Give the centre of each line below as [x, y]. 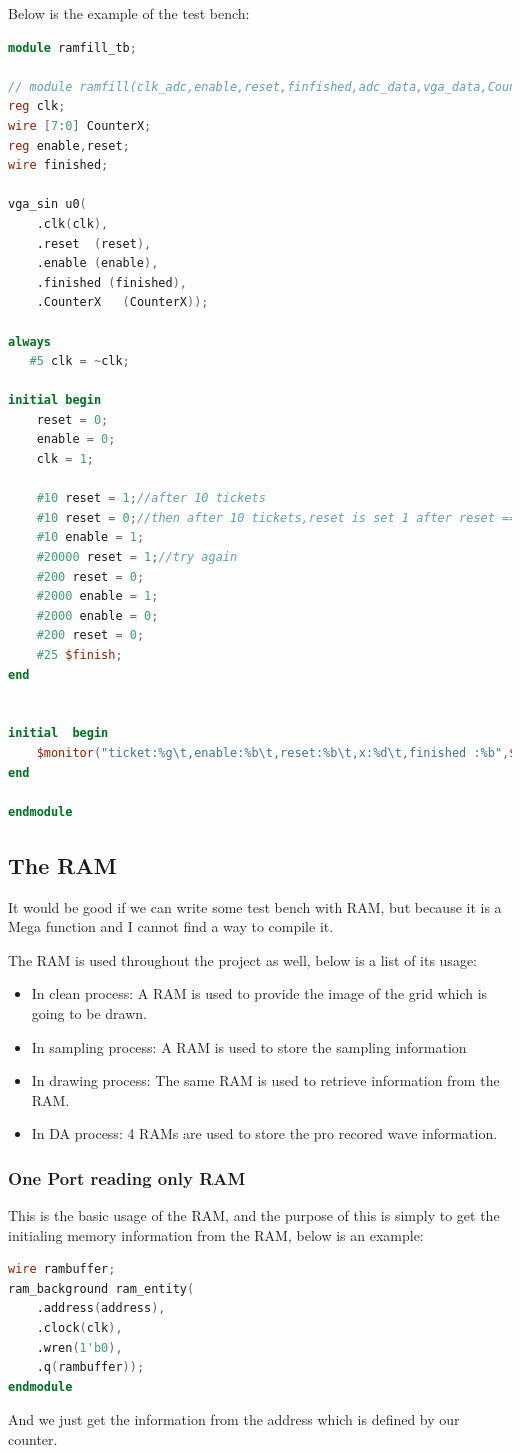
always [29, 341]
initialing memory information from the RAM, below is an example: [216, 1234]
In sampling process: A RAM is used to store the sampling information [249, 1046]
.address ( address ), [101, 1308]
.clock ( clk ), [79, 1328]
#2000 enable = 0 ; [97, 615]
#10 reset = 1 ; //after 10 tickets [151, 498]
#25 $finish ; [79, 655]
